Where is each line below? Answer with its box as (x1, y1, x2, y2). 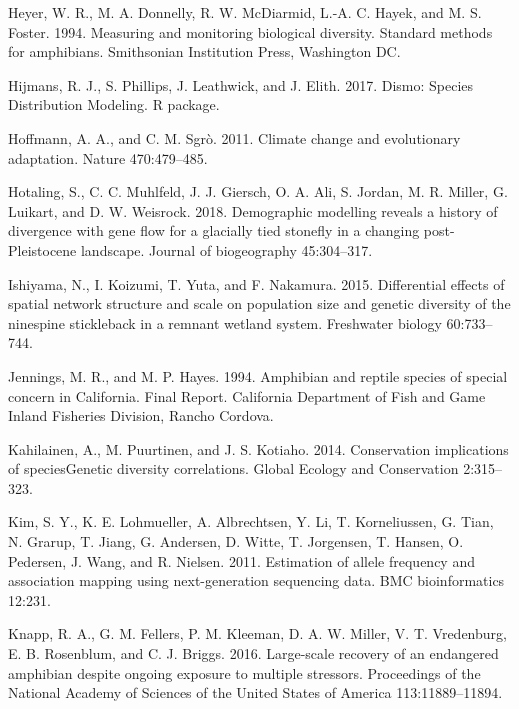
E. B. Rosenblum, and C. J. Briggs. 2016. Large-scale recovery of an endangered (8, 643, 499, 664)
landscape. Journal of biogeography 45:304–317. (80, 239, 373, 260)
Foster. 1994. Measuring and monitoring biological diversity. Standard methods (8, 21, 493, 42)
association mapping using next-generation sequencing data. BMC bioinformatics (8, 570, 505, 591)
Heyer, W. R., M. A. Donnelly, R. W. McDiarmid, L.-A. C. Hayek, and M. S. (8, 2, 482, 22)
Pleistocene (8, 239, 77, 260)
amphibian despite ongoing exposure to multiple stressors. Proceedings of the (8, 662, 481, 683)
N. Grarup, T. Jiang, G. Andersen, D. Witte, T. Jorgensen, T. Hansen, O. (8, 531, 464, 552)
